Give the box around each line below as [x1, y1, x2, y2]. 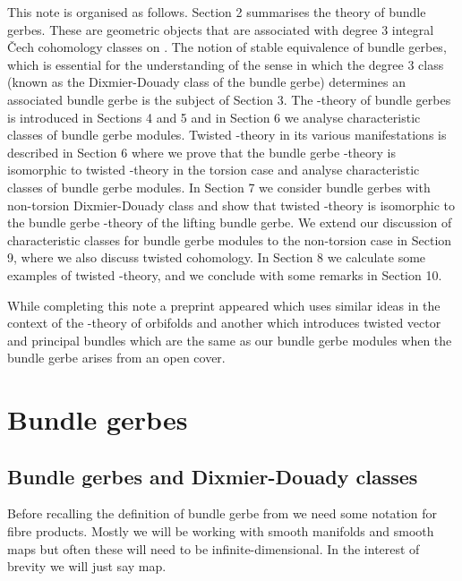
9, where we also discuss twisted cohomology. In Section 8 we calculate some [7, 248, 426, 267]
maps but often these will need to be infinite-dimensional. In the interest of [7, 539, 420, 558]
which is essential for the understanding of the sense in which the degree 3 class [7, 55, 444, 73]
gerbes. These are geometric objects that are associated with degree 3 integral [7, 20, 434, 38]
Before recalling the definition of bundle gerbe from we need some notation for [7, 504, 437, 523]
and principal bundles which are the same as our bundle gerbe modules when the [7, 330, 452, 349]
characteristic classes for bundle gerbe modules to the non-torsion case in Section [7, 230, 452, 249]
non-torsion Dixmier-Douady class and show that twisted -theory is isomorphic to [7, 195, 456, 214]
